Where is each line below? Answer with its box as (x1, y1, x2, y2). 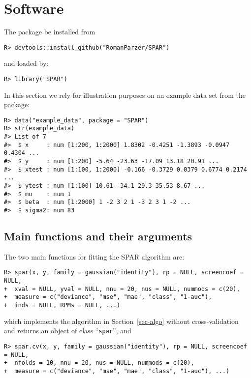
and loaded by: (4, 58, 49, 68)
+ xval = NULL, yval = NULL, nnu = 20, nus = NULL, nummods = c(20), (4, 285, 240, 292)
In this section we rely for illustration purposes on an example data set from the (4, 89, 246, 100)
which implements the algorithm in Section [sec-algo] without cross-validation (4, 316, 239, 326)
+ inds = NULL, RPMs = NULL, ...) (4, 302, 121, 309)
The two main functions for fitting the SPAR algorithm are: (4, 251, 185, 262)
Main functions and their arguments (4, 229, 192, 244)
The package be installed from (4, 27, 95, 37)
